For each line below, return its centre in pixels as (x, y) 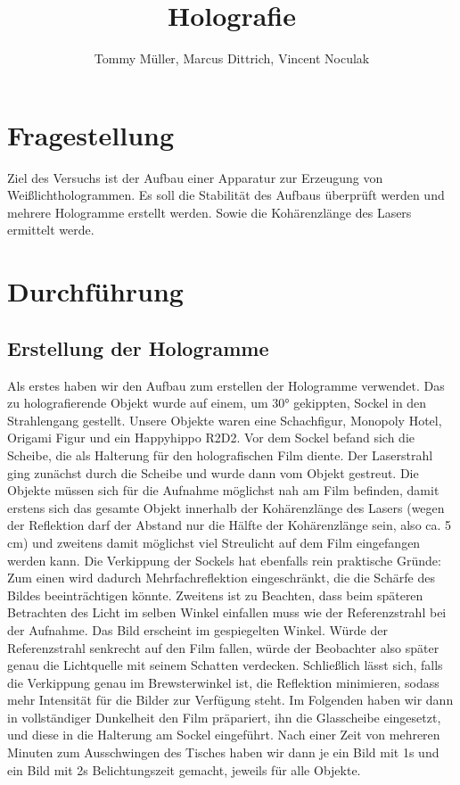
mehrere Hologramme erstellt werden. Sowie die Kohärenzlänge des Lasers (209, 212)
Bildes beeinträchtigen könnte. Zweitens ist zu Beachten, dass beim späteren (215, 595)
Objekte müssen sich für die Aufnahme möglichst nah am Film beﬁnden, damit (223, 490)
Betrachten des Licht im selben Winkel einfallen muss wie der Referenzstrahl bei (227, 612)
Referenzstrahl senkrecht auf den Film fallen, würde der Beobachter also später (223, 647)
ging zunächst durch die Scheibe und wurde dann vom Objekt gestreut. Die (213, 472)
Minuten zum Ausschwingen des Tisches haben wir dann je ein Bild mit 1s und (223, 752)
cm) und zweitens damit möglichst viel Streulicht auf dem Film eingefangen (214, 542)
